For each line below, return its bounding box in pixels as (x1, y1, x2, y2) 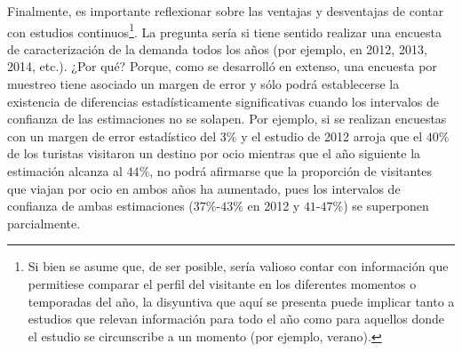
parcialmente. (7, 213, 81, 232)
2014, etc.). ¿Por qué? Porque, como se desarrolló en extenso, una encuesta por (7, 57, 437, 76)
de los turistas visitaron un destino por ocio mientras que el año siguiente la (7, 144, 421, 163)
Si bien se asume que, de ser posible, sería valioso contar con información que (28, 257, 449, 276)
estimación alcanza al (7, 162, 123, 180)
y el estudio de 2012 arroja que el (241, 126, 423, 145)
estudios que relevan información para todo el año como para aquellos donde (28, 309, 445, 328)
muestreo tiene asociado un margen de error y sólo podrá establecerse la (7, 75, 400, 93)
